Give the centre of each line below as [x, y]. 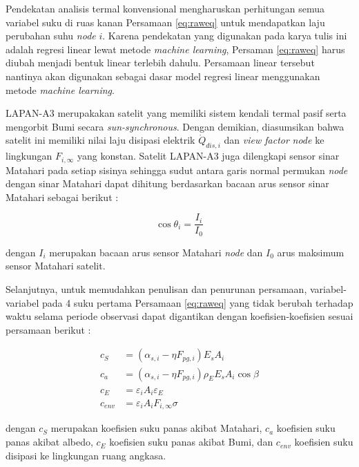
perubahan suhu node [51, 36]
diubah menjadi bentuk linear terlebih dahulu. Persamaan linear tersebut [160, 63]
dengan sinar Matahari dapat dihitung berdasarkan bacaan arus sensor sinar [167, 183]
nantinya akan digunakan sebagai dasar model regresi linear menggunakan [163, 76]
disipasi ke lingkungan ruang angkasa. [86, 455]
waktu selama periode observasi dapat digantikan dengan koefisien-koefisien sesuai [179, 316]
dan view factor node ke [274, 140]
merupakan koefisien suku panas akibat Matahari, [156, 428]
